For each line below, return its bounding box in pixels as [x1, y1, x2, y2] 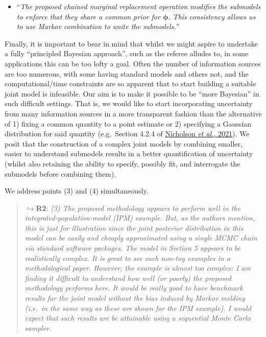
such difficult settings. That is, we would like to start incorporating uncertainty [5, 98, 253, 109]
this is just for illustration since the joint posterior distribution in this [25, 222, 244, 233]
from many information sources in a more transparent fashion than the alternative [5, 108, 262, 118]
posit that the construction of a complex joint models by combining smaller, [5, 138, 243, 149]
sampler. [25, 322, 52, 333]
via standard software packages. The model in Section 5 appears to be [25, 243, 241, 253]
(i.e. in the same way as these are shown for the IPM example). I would [25, 302, 251, 313]
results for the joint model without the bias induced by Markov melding [25, 293, 245, 303]
